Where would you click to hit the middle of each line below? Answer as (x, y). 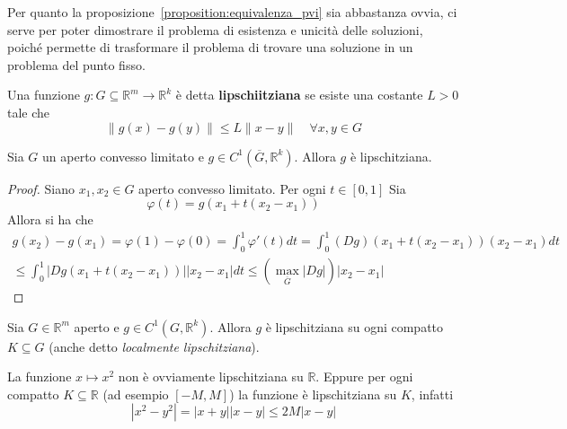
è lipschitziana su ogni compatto (354, 326)
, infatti (432, 394)
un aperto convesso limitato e (123, 156)
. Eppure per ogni (364, 376)
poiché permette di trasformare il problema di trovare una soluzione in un (210, 47)
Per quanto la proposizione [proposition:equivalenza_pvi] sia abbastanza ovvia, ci (232, 12)
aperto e (97, 326)
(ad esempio (136, 394)
